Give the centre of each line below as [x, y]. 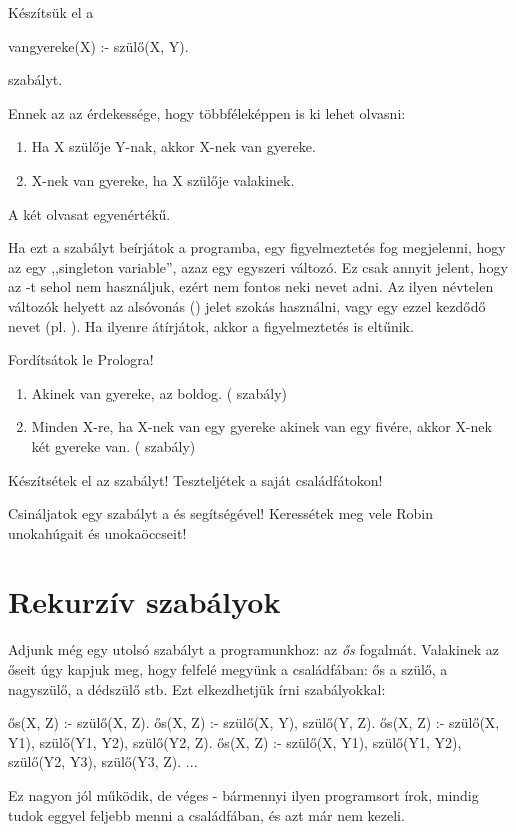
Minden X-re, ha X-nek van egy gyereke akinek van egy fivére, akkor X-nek [261, 426]
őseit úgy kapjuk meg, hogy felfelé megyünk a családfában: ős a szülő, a [228, 669]
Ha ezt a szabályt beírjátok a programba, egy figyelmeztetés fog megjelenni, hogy [257, 247]
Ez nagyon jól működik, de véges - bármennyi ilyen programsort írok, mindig [243, 794]
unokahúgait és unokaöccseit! [97, 532]
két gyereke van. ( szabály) [113, 445]
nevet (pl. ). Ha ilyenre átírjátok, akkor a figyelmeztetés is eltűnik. [211, 325]
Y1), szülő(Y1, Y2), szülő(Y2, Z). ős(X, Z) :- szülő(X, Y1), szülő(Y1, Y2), [235, 741]
